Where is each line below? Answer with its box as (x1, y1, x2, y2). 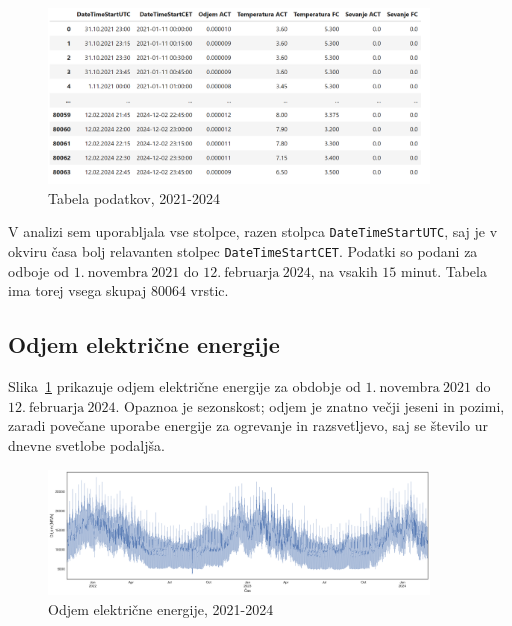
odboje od (8, 260, 70, 281)
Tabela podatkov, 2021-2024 (48, 187, 220, 208)
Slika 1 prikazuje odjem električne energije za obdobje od (8, 376, 361, 397)
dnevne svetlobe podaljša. (8, 434, 165, 455)
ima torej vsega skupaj (8, 280, 147, 301)
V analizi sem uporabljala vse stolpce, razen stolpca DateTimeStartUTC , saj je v (8, 221, 498, 242)
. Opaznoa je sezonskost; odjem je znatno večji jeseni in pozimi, (115, 395, 505, 416)
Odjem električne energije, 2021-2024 (48, 598, 274, 619)
